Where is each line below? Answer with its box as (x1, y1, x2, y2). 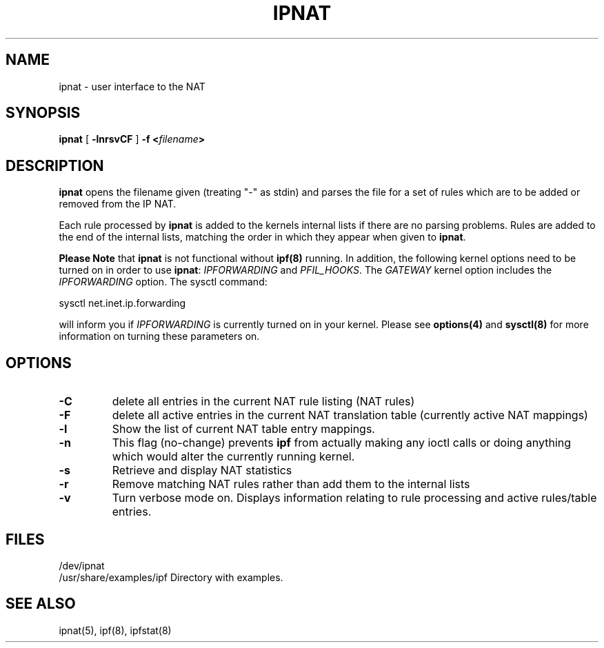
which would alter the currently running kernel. (112, 449, 355, 464)
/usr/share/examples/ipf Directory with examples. (59, 571, 283, 583)
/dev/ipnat (59, 559, 105, 571)
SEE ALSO (6, 595, 76, 613)
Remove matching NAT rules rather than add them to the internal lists (112, 477, 470, 492)
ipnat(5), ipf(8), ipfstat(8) (59, 624, 172, 636)
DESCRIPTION (6, 156, 104, 174)
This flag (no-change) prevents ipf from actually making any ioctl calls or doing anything (112, 436, 572, 450)
